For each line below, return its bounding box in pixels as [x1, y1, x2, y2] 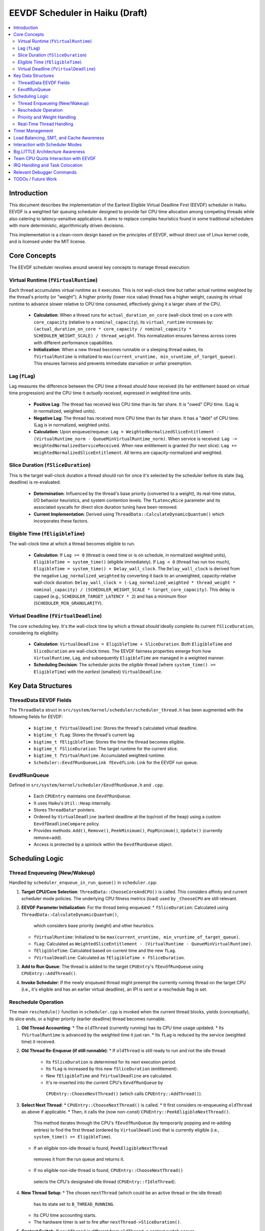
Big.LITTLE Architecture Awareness [13, 148, 85, 155]
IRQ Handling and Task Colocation [13, 162, 83, 168]
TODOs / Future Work [13, 176, 57, 182]
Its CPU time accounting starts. [33, 1212, 97, 1218]
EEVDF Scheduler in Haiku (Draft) [9, 7, 148, 18]
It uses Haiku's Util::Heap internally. [33, 800, 112, 806]
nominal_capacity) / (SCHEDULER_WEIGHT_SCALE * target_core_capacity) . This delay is [33, 586, 235, 592]
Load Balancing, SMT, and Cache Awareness [13, 134, 105, 140]
